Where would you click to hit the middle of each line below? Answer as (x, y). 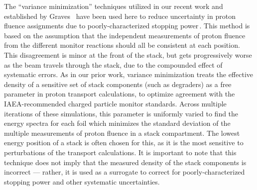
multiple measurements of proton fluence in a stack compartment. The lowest (122, 133)
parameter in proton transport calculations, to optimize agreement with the (120, 94)
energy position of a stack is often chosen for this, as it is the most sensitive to (124, 142)
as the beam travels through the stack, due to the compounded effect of (113, 64)
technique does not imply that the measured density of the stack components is (125, 162)
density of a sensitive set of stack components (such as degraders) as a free (118, 84)
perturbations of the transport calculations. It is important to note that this (120, 152)
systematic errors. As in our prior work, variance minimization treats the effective (129, 74)
